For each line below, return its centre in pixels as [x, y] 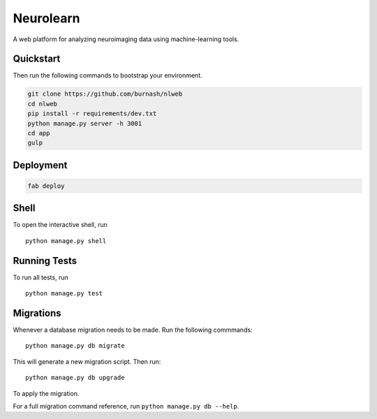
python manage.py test [64, 294]
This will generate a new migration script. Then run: [87, 361]
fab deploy [46, 186]
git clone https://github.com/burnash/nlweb [105, 94]
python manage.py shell [66, 241]
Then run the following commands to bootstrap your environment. [108, 75]
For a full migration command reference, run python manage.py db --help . [126, 406]
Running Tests [45, 261]
